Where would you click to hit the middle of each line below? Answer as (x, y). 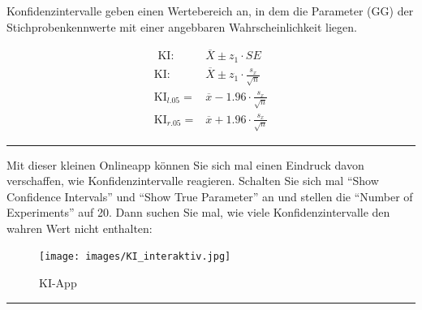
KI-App (58, 283)
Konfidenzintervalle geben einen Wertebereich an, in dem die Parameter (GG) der (210, 11)
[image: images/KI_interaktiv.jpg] (135, 257)
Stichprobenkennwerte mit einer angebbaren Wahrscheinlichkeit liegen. (182, 26)
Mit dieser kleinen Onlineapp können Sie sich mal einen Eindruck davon (185, 164)
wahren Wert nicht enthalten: (80, 228)
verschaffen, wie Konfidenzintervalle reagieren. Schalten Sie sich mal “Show (193, 181)
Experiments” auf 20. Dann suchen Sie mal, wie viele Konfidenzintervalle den (198, 212)
